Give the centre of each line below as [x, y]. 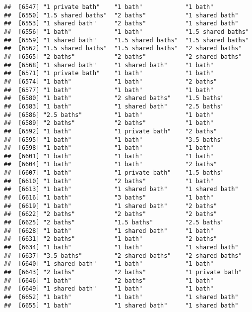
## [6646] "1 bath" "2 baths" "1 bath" [109, 280]
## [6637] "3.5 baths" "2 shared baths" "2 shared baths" [123, 256]
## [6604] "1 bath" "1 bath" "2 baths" [111, 164]
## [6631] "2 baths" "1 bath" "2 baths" [111, 239]
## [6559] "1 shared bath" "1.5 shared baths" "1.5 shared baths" [126, 40]
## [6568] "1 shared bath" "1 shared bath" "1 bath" [109, 65]
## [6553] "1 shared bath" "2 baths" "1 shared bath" [121, 24]
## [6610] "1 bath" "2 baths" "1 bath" [109, 181]
